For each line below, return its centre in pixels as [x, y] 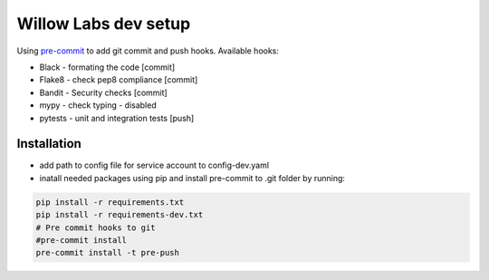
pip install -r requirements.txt [110, 202]
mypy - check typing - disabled [98, 105]
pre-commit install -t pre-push [108, 253]
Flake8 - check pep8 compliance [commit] [119, 80]
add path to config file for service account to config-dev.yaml [154, 165]
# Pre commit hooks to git [96, 227]
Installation [49, 144]
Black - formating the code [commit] [107, 67]
